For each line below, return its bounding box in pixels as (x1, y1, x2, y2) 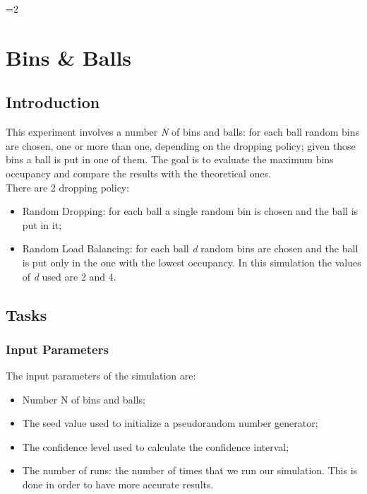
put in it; (22, 217, 62, 232)
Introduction (6, 91, 100, 113)
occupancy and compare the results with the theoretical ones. (6, 165, 271, 180)
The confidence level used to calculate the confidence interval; (22, 439, 289, 454)
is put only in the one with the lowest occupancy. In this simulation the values (22, 254, 361, 269)
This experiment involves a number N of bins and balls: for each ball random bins (6, 124, 359, 139)
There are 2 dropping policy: (6, 180, 130, 194)
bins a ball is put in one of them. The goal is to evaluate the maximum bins (6, 152, 334, 167)
